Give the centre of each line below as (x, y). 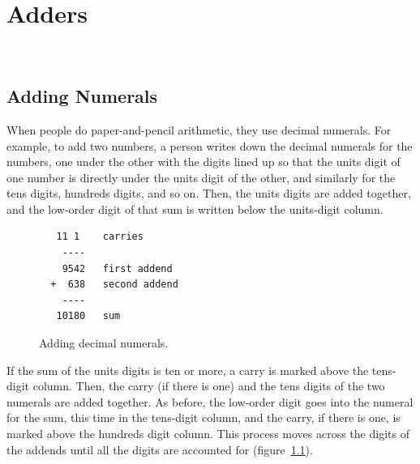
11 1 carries (100, 237)
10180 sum (88, 316)
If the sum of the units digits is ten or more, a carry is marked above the (188, 370)
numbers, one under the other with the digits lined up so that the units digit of (204, 162)
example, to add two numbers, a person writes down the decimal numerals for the (210, 145)
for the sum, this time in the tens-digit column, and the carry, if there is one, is (204, 417)
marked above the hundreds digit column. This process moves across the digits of (208, 434)
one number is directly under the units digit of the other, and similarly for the (201, 177)
